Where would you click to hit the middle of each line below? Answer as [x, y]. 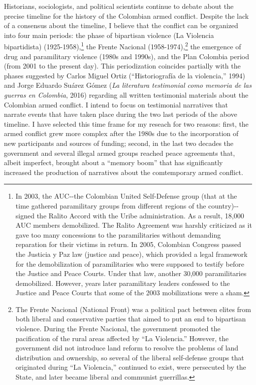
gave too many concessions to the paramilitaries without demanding [118, 234]
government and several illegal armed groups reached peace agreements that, [120, 153]
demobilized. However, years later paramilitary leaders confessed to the [123, 283]
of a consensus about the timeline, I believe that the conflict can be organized [121, 25]
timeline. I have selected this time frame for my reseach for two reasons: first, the [126, 123]
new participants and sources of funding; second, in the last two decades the [119, 143]
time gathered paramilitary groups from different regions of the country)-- [127, 205]
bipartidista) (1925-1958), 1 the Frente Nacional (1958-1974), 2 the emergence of [123, 46]
